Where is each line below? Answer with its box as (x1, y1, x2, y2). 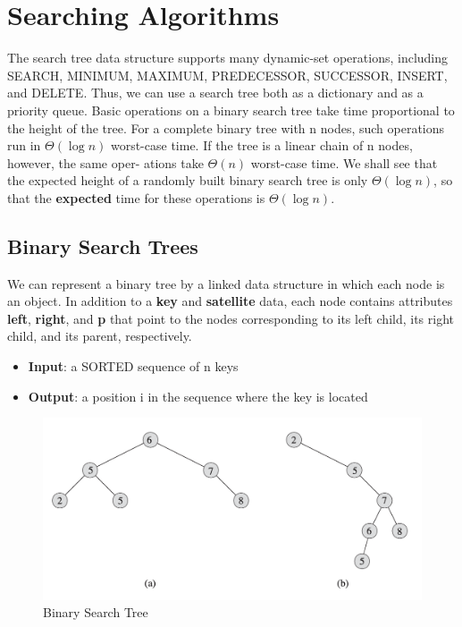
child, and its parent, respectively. (7, 326, 192, 345)
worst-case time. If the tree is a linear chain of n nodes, (110, 136, 413, 155)
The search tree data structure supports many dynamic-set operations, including (7, 48, 449, 67)
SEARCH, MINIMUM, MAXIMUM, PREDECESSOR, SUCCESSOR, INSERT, (7, 65, 448, 84)
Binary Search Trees (7, 232, 198, 259)
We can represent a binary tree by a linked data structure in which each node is (7, 274, 445, 292)
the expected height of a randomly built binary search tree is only (7, 171, 368, 190)
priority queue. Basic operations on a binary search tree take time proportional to (7, 100, 455, 119)
